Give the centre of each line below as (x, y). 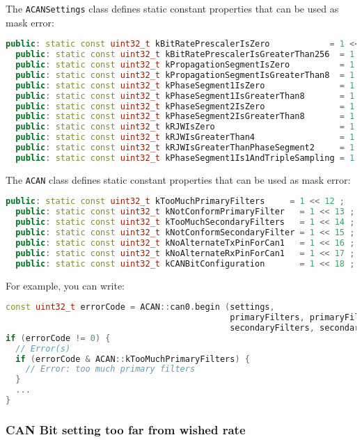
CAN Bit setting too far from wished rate (126, 429)
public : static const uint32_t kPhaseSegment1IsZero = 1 (185, 85)
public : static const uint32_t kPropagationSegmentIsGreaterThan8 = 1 (185, 75)
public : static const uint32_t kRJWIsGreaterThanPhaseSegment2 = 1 (185, 148)
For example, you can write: (65, 285)
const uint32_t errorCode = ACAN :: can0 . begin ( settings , (140, 307)
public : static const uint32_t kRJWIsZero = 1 (185, 127)
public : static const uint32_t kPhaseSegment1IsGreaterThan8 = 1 (185, 96)
